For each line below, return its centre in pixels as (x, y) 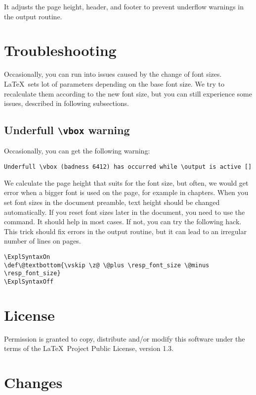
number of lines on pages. (43, 241)
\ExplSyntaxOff (29, 281)
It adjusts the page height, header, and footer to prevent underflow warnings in (124, 6)
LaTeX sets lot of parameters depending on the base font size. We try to (114, 83)
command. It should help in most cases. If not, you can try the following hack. (123, 222)
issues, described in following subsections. (66, 103)
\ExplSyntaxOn (27, 257)
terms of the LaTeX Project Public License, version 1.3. (89, 348)
